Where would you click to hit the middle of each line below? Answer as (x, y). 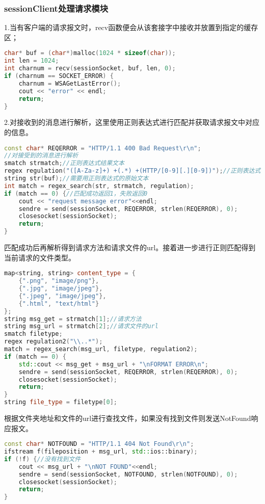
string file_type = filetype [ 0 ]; (61, 402)
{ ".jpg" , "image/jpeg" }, (61, 289)
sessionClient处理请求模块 (56, 8)
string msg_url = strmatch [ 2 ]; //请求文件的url (81, 326)
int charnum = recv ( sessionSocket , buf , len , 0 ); (90, 69)
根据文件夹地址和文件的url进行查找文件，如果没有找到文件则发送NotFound (128, 418)
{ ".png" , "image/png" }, (59, 281)
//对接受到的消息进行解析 (41, 156)
